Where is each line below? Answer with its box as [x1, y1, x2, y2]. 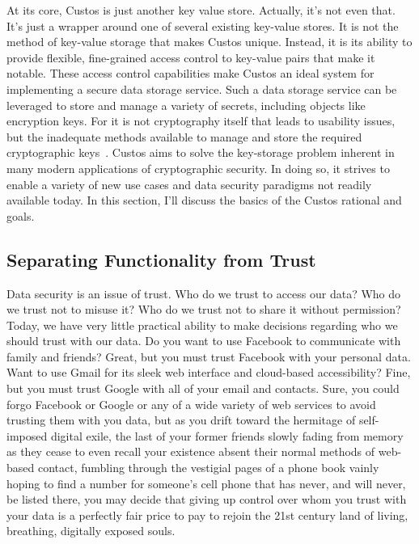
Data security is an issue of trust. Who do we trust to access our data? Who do [6, 285, 401, 302]
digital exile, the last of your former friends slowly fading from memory [50, 427, 404, 444]
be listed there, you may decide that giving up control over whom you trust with [6, 491, 407, 508]
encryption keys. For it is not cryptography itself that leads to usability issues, [6, 112, 396, 129]
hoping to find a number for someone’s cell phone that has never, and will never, [6, 474, 406, 491]
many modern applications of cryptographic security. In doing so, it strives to [6, 159, 390, 176]
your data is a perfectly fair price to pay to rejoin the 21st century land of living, [6, 506, 408, 523]
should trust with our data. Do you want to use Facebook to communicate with [6, 332, 401, 349]
